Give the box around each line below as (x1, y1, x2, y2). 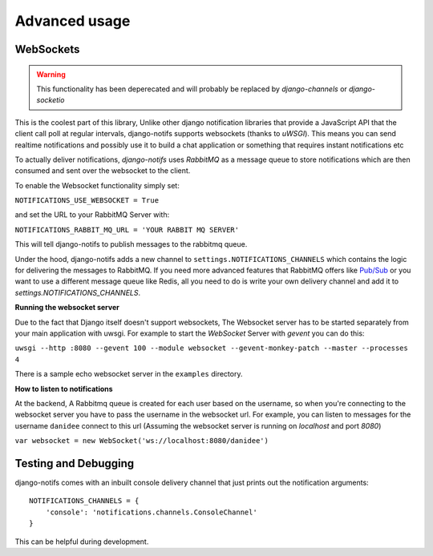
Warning (36, 69, 66, 79)
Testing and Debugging (14, 457, 135, 470)
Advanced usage (14, 12, 131, 30)
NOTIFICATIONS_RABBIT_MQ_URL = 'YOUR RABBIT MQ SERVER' (14, 225, 240, 234)
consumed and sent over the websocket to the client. (14, 166, 191, 175)
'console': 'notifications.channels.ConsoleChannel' (45, 507, 258, 517)
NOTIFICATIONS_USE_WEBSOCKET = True (14, 196, 160, 205)
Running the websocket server (14, 303, 119, 312)
